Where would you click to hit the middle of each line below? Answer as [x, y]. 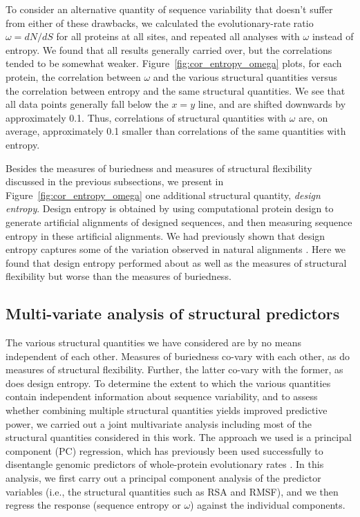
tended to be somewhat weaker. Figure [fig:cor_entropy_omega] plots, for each [174, 63]
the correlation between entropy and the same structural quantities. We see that [176, 90]
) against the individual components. [268, 505]
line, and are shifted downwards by [272, 104]
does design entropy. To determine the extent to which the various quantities [168, 383]
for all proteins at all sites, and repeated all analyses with [178, 36]
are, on [313, 117]
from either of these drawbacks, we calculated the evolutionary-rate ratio [160, 22]
